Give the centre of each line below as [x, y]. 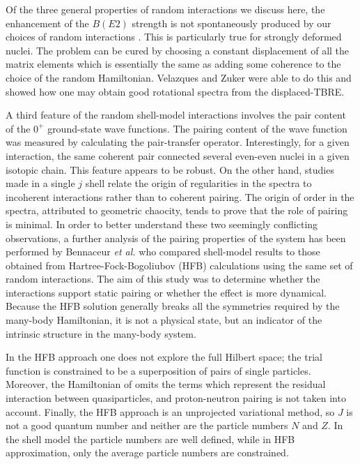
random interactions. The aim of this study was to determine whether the [163, 279]
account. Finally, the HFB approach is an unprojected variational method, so [170, 411]
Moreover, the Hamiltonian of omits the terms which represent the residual [166, 384]
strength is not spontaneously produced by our [232, 23]
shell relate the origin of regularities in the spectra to [198, 183]
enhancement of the [47, 23]
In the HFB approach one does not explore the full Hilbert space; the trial [164, 357]
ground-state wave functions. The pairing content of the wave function [197, 128]
